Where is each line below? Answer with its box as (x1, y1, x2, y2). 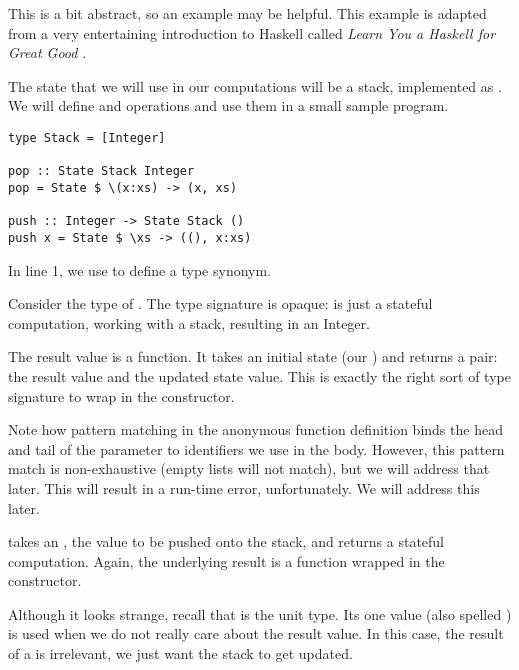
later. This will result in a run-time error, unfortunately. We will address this (8, 477, 480, 498)
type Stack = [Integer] (8, 130, 166, 145)
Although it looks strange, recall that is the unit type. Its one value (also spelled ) (8, 603, 512, 624)
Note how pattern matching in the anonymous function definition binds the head (8, 419, 503, 440)
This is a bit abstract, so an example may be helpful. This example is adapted (8, 3, 487, 23)
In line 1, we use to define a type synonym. (8, 259, 272, 280)
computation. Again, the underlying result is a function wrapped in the (8, 550, 445, 571)
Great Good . (8, 42, 87, 63)
